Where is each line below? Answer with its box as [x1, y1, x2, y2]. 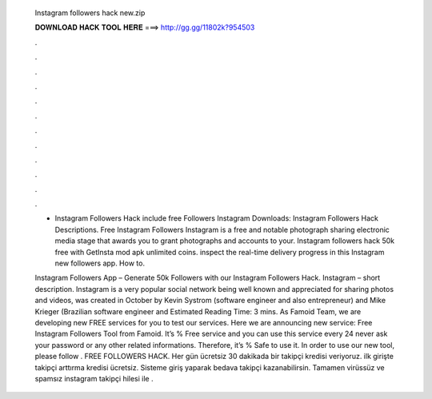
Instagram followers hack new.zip [34, 8, 146, 18]
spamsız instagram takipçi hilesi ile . [34, 373, 154, 383]
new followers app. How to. [54, 258, 146, 268]
